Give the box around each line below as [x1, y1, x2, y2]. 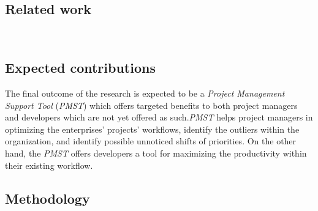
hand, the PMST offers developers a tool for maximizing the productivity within [5, 146, 307, 159]
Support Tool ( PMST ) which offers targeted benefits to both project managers [5, 98, 298, 111]
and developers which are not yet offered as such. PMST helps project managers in [5, 111, 313, 124]
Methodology [5, 188, 90, 207]
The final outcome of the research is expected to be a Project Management [5, 87, 285, 99]
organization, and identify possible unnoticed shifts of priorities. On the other [5, 135, 297, 147]
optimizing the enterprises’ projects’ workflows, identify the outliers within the [5, 122, 300, 135]
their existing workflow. [5, 158, 93, 171]
